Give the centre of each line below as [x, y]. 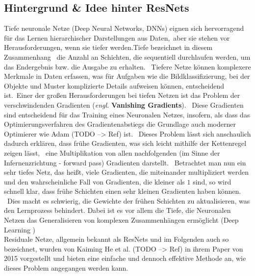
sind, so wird [212, 181]
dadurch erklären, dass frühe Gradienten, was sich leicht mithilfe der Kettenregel [125, 143]
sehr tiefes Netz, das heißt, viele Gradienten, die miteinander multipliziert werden [127, 172]
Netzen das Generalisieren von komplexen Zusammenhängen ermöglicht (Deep [121, 220]
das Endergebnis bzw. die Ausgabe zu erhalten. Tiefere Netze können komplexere [127, 66]
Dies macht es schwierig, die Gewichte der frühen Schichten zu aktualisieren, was [128, 200]
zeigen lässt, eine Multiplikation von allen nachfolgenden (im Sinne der [112, 152]
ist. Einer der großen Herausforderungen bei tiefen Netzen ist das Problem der [122, 95]
